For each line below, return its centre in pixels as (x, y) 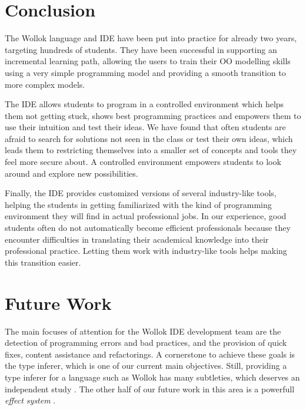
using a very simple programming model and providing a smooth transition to (145, 72)
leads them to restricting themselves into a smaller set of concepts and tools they (151, 150)
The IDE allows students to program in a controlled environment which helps (144, 104)
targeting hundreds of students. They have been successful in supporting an (141, 49)
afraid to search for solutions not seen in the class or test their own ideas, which (149, 138)
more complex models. (45, 84)
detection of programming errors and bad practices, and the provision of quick (146, 343)
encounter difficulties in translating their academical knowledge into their (137, 239)
